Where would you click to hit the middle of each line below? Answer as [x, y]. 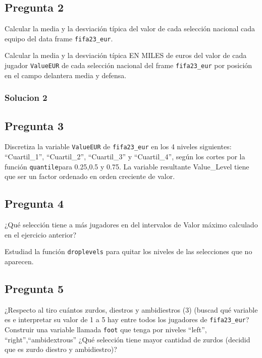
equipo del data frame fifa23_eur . [59, 38]
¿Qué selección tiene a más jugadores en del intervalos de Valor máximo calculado [131, 225]
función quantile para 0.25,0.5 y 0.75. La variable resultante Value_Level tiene [127, 166]
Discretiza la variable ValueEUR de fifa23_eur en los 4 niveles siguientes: [118, 146]
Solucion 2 [26, 98]
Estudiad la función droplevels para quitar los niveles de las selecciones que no [128, 251]
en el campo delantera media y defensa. [66, 75]
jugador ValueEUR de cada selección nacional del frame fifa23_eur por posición [128, 65]
